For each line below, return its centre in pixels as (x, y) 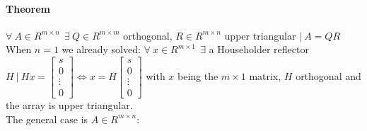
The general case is (47, 119)
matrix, (265, 76)
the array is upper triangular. (69, 105)
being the (198, 76)
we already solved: (101, 49)
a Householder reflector (259, 49)
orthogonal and (328, 76)
